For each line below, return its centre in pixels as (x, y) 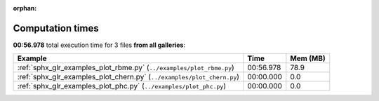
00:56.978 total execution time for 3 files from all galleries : (99, 45)
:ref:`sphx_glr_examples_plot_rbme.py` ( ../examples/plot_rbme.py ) (126, 68)
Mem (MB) (308, 58)
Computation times (56, 28)
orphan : (25, 8)
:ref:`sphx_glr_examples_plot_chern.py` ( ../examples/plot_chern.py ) (128, 77)
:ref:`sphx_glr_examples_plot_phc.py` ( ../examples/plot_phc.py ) (122, 86)
